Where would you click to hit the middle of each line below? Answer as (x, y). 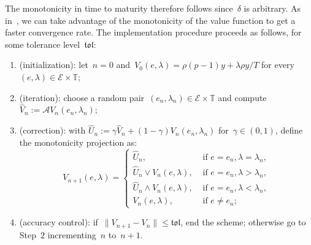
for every (278, 65)
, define (289, 130)
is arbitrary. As (272, 8)
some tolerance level (43, 44)
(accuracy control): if (59, 222)
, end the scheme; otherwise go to (243, 222)
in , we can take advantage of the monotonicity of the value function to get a (150, 20)
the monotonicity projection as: (78, 142)
